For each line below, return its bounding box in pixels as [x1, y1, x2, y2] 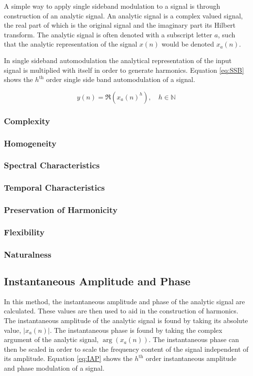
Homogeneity [4, 137, 57, 149]
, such [218, 29, 236, 39]
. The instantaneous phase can [149, 334, 239, 344]
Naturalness [4, 248, 51, 260]
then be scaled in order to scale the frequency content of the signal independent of [4, 343, 249, 354]
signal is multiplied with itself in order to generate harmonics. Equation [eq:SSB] [4, 65, 244, 75]
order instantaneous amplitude [146, 353, 236, 363]
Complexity [4, 114, 50, 127]
